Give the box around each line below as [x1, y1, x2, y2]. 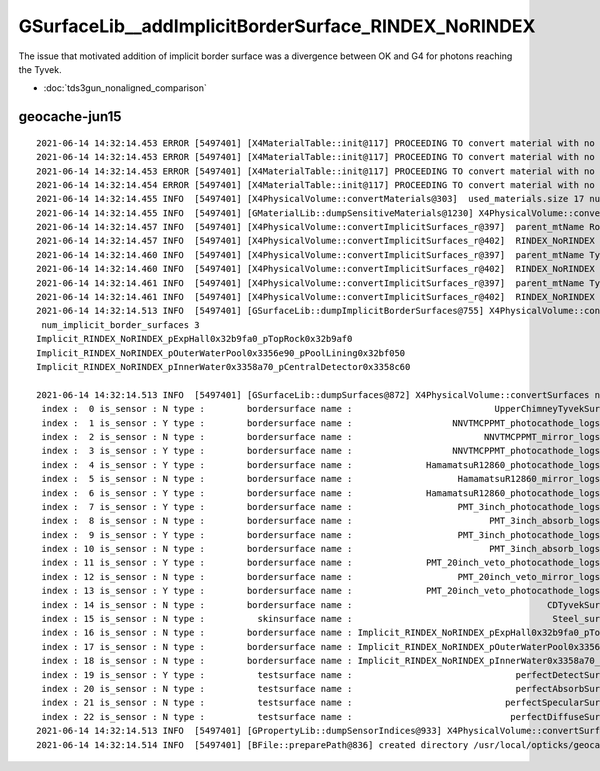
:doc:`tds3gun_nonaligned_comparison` [43, 82, 207, 94]
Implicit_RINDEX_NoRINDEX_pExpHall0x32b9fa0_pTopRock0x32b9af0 [36, 333, 353, 345]
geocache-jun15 [18, 108, 122, 125]
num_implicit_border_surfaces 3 [41, 319, 200, 330]
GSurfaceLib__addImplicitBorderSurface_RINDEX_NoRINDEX [18, 15, 536, 37]
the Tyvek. [18, 63, 62, 75]
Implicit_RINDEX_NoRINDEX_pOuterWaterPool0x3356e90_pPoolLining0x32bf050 [36, 347, 406, 359]
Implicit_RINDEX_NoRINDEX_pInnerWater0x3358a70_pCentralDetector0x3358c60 [36, 361, 411, 372]
